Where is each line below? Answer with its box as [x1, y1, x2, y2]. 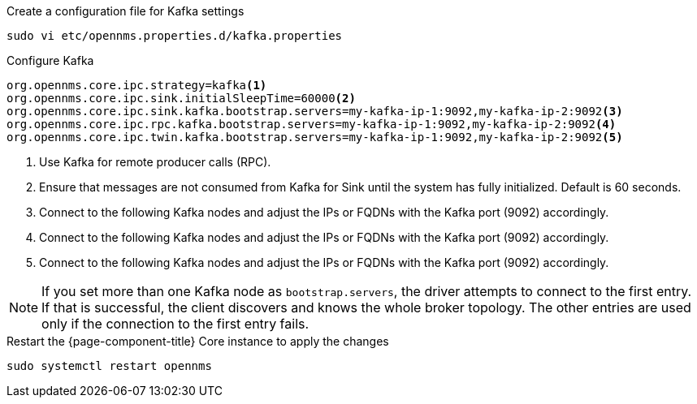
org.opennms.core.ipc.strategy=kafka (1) [6, 79, 267, 92]
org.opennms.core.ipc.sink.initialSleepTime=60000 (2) [6, 92, 356, 105]
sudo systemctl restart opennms [6, 359, 212, 372]
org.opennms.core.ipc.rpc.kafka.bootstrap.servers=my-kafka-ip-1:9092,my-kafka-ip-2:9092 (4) [6, 118, 617, 131]
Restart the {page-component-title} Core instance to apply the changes [6, 334, 389, 348]
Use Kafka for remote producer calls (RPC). [39, 155, 271, 169]
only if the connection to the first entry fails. [41, 316, 310, 332]
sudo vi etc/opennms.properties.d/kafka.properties [6, 29, 343, 42]
